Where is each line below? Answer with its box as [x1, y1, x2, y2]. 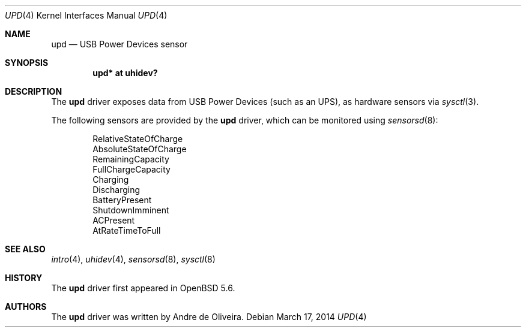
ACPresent [92, 215, 135, 225]
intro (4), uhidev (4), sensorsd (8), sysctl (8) [51, 254, 216, 264]
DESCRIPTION [5, 86, 62, 96]
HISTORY [5, 273, 43, 283]
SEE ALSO [5, 244, 46, 254]
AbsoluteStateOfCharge [92, 144, 187, 154]
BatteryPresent [92, 195, 152, 205]
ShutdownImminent [92, 205, 169, 215]
